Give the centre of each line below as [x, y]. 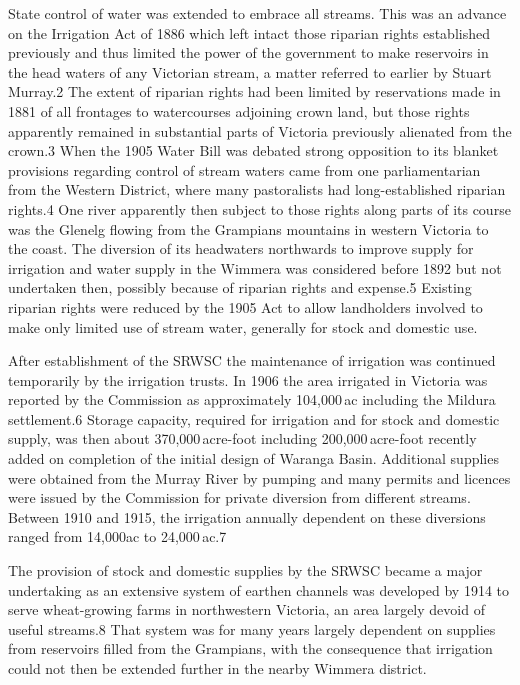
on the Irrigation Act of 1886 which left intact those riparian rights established [249, 32]
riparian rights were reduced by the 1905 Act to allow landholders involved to [245, 306]
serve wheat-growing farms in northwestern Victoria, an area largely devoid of [246, 609]
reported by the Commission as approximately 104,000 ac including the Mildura [252, 399]
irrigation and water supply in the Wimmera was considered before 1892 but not [255, 267]
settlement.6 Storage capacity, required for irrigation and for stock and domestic [254, 418]
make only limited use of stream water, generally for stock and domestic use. [243, 326]
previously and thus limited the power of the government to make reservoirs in [248, 52]
